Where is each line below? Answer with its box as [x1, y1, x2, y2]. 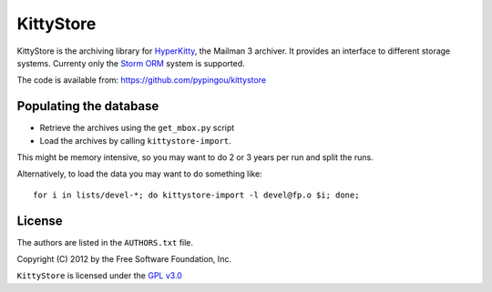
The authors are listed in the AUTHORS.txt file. [16, 237, 194, 247]
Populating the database [16, 98, 159, 114]
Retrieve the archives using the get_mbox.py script [39, 123, 235, 134]
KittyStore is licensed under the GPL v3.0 [16, 270, 182, 281]
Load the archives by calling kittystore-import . [39, 135, 231, 146]
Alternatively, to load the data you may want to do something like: [16, 168, 263, 179]
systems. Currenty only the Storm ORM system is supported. [16, 57, 245, 68]
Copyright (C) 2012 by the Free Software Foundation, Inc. [16, 254, 232, 265]
